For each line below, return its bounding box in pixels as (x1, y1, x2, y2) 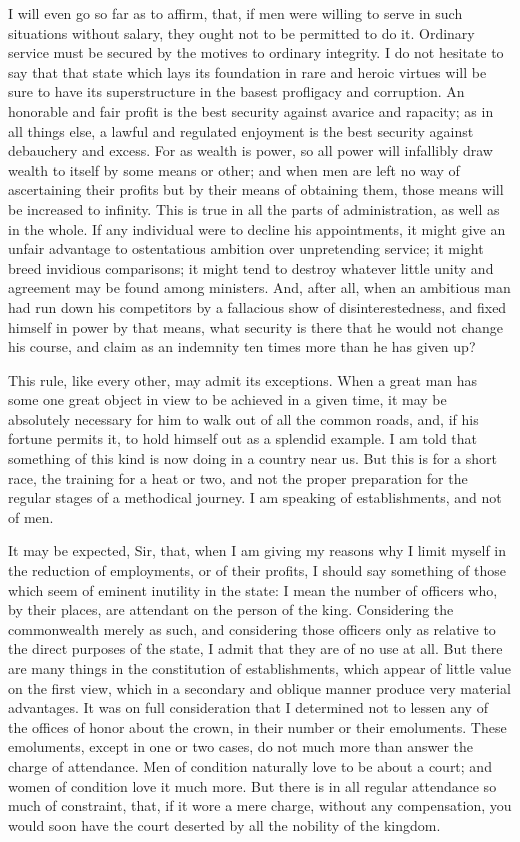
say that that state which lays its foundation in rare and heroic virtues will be (8, 61, 487, 82)
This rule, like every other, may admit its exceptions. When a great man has (8, 369, 478, 390)
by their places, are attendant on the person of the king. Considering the (8, 599, 454, 620)
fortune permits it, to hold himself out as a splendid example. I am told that (8, 428, 478, 449)
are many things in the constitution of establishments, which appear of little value (8, 658, 511, 678)
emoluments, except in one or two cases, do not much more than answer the (8, 736, 474, 757)
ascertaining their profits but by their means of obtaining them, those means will (8, 179, 504, 200)
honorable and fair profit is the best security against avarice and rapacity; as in (8, 100, 494, 121)
